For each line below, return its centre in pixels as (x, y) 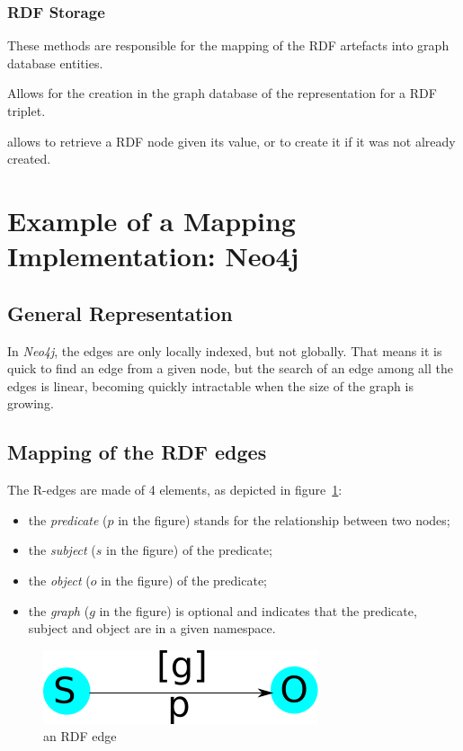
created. (29, 159)
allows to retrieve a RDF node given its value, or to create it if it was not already (231, 141)
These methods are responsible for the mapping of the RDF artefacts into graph (228, 45)
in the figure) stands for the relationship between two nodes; (284, 519)
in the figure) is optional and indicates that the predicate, (258, 610)
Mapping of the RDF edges (137, 452)
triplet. (27, 111)
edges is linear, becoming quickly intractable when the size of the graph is (210, 385)
